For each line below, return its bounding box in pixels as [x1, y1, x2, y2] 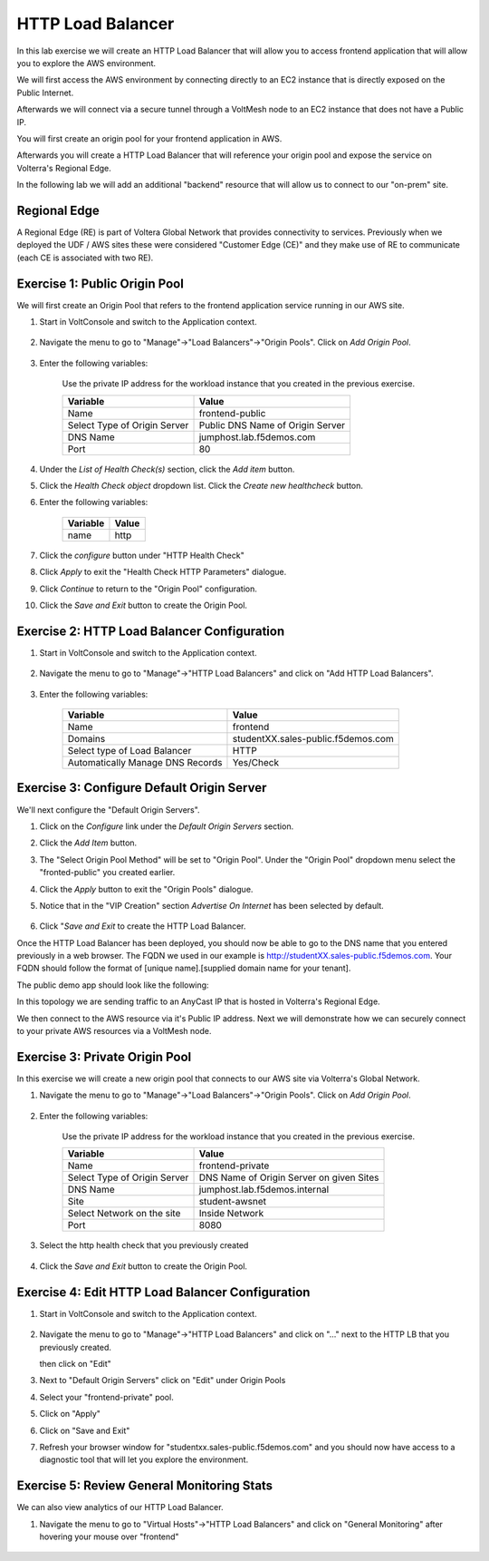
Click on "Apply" [39, 1409, 101, 1420]
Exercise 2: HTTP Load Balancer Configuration [16, 623, 285, 639]
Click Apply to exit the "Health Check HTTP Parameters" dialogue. [39, 567, 287, 578]
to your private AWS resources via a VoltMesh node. [16, 1026, 212, 1037]
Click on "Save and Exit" [39, 1425, 130, 1436]
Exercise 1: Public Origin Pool [16, 276, 185, 291]
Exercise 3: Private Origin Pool [16, 1049, 192, 1065]
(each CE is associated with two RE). [16, 252, 154, 263]
